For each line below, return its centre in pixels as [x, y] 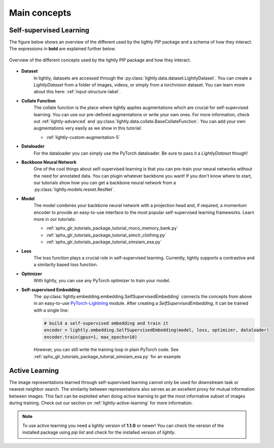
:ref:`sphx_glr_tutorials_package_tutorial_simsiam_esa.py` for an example [107, 356]
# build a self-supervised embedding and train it [106, 323]
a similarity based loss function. [66, 264]
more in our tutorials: [55, 219]
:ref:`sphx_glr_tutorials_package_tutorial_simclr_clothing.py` [106, 235]
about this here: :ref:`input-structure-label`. [77, 92]
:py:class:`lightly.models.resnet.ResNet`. [74, 189]
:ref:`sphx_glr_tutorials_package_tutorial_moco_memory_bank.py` [112, 228]
